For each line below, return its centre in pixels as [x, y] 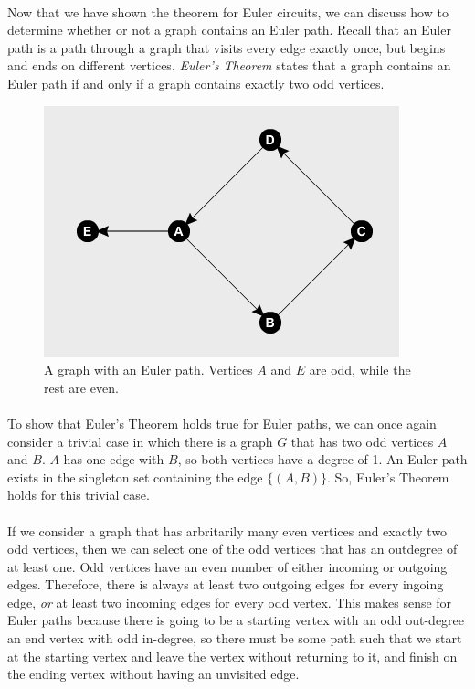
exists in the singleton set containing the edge [135, 477]
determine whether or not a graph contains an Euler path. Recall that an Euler [229, 30]
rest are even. [81, 387]
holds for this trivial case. [79, 495]
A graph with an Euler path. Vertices [148, 370]
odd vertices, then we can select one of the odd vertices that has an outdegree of [232, 549]
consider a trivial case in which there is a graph [140, 441]
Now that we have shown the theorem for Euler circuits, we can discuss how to [228, 11]
